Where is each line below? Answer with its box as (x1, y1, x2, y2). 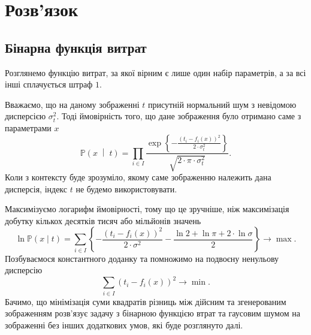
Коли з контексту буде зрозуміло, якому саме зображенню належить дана (5, 170, 271, 183)
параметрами (5, 121, 52, 134)
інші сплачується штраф (5, 78, 93, 90)
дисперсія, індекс (5, 182, 68, 195)
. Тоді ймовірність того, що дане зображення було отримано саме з (56, 110, 301, 122)
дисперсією (5, 110, 46, 122)
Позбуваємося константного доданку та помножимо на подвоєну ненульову (5, 252, 279, 264)
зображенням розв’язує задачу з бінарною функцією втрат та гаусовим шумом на (5, 307, 300, 319)
